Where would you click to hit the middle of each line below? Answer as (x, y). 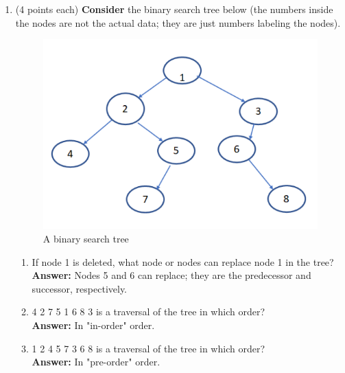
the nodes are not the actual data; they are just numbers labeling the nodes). (178, 22)
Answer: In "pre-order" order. (96, 362)
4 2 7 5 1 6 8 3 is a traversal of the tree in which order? (148, 312)
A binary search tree (86, 239)
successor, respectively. (80, 288)
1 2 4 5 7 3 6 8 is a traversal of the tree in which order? (148, 348)
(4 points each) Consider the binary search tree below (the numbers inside (174, 9)
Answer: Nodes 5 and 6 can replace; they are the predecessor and (171, 275)
